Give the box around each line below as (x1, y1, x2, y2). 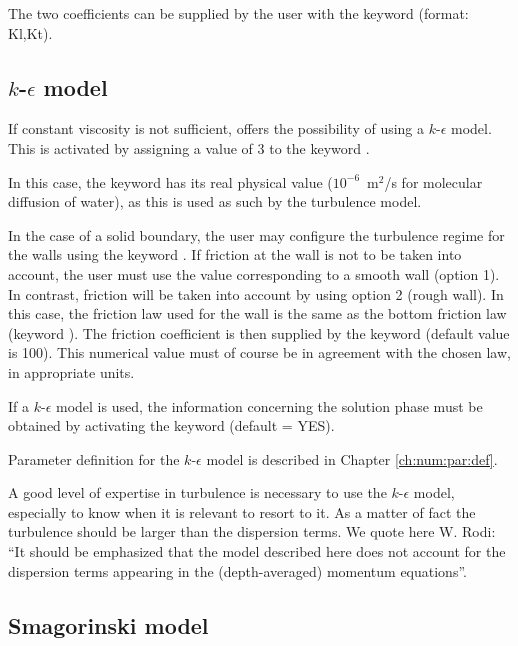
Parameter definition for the (8, 448, 180, 469)
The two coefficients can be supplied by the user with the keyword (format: (8, 3, 469, 23)
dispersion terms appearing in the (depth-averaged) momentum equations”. (8, 560, 467, 581)
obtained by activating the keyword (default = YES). (8, 415, 335, 436)
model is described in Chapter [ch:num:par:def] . (206, 448, 498, 469)
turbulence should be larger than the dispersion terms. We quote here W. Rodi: (8, 521, 496, 542)
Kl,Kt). (8, 22, 53, 43)
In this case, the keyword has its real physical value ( (8, 171, 333, 192)
